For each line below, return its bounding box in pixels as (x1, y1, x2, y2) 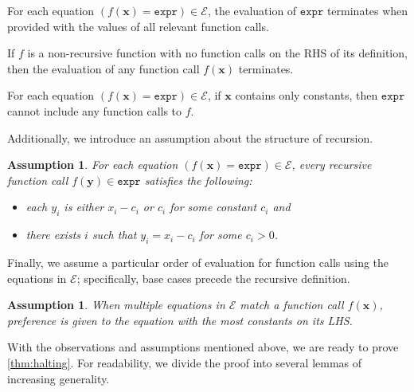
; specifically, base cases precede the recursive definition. (76, 269, 350, 286)
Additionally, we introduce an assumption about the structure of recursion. (7, 129, 373, 146)
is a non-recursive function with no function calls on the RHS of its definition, (27, 45, 408, 61)
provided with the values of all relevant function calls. (7, 18, 269, 34)
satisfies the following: (144, 171, 252, 188)
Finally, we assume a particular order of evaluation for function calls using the (7, 253, 389, 270)
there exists (25, 226, 81, 243)
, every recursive (291, 156, 372, 173)
